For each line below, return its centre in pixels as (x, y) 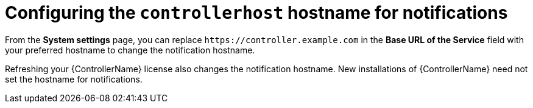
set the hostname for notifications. (74, 79)
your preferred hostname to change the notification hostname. (130, 50)
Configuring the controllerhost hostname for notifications (256, 13)
